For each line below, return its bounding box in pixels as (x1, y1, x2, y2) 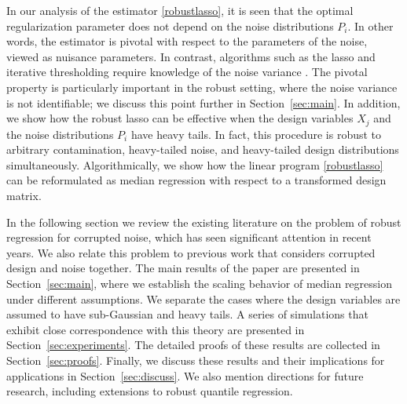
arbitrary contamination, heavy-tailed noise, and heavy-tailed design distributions (6, 141, 399, 158)
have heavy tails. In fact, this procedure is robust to (130, 126, 382, 142)
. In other (347, 17, 394, 34)
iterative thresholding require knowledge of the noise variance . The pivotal (6, 64, 368, 80)
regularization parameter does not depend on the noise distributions (6, 17, 334, 34)
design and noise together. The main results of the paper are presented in (6, 260, 360, 276)
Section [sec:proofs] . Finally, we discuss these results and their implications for (6, 351, 385, 368)
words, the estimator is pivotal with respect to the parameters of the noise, (6, 33, 368, 49)
